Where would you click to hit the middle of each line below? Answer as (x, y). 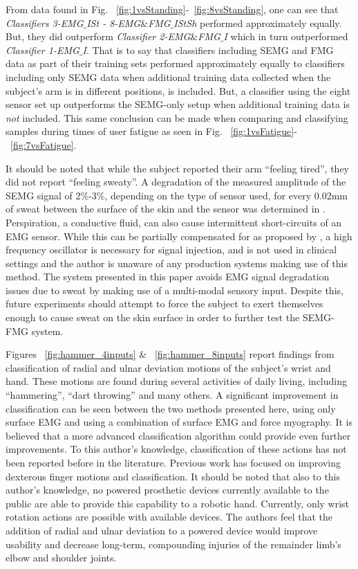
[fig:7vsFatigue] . (44, 144)
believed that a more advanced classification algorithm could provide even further (178, 435)
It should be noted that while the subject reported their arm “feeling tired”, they (177, 168)
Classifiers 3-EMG (45, 22)
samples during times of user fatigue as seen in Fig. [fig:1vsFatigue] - (151, 131)
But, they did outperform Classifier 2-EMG (98, 36)
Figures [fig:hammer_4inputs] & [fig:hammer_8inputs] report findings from (170, 354)
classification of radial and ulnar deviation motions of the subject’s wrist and (168, 367)
